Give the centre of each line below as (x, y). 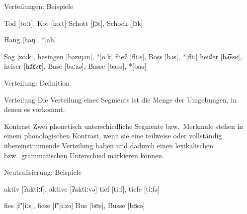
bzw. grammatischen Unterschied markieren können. (84, 155)
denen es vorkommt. (35, 109)
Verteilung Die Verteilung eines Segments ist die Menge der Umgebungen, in (120, 99)
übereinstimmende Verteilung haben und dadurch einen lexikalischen (109, 145)
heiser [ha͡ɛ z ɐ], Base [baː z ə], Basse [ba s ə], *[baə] (75, 66)
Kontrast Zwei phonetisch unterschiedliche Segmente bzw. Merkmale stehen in (124, 126)
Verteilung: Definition (37, 82)
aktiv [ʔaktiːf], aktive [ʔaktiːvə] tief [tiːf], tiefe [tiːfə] (82, 188)
